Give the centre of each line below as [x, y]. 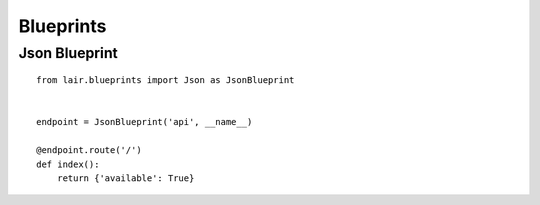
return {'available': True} [125, 178]
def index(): [68, 164]
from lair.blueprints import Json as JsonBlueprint [165, 80]
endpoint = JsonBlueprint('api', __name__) [144, 122]
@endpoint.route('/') [89, 150]
